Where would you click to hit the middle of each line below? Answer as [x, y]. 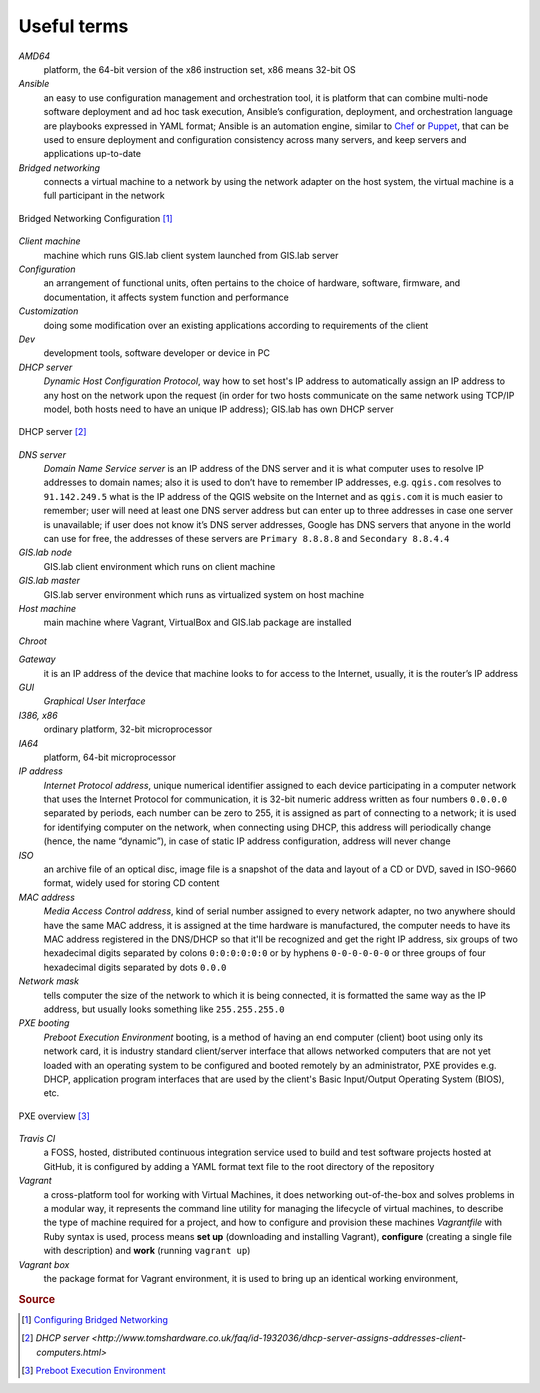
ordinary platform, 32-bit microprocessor [128, 729]
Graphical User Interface [94, 701]
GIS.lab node [45, 552]
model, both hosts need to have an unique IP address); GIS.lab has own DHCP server [218, 409]
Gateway [37, 659]
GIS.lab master [49, 581]
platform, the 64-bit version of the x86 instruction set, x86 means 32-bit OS [199, 69]
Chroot [32, 641]
